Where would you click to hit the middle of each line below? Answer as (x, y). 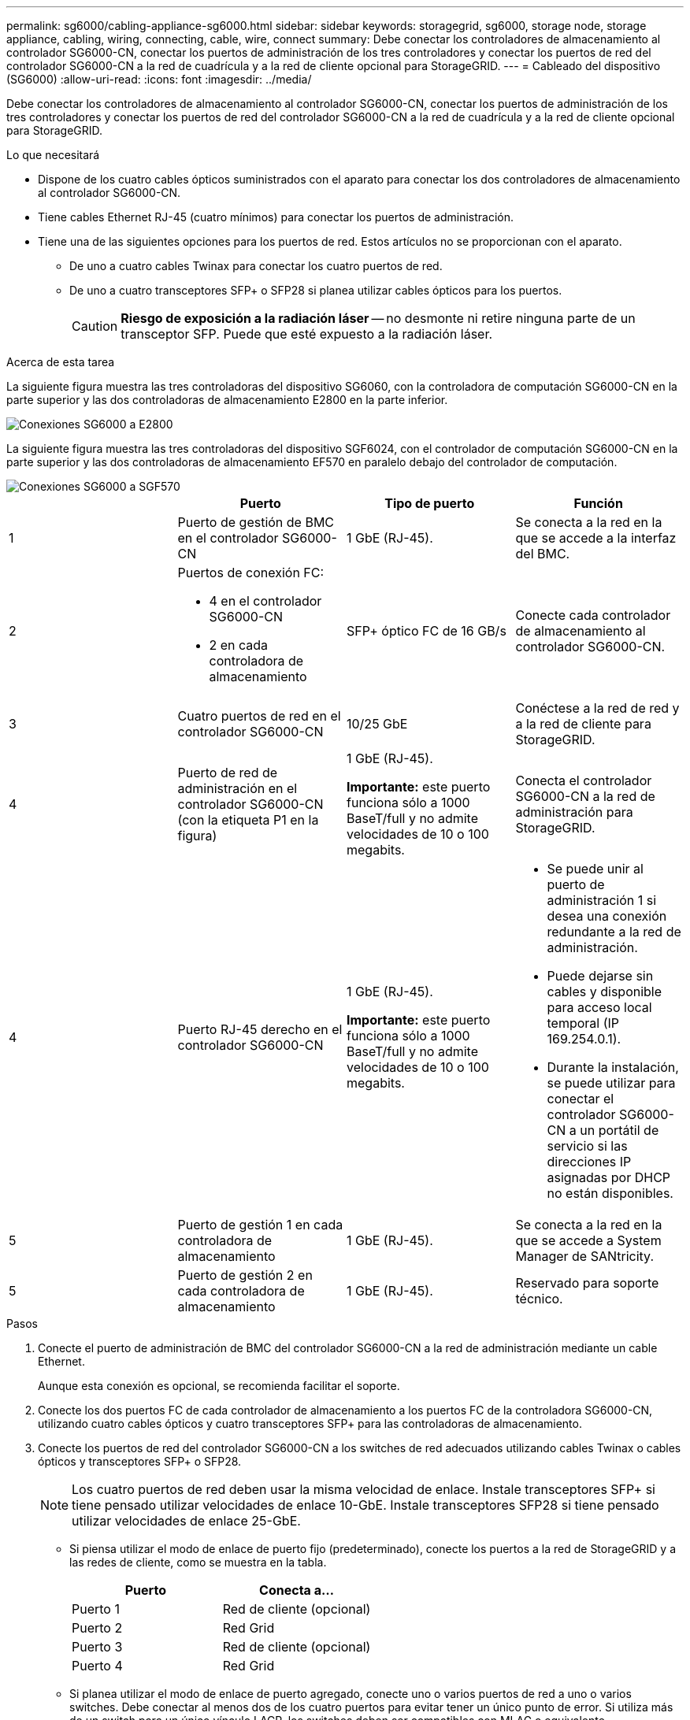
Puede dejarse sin (600, 976)
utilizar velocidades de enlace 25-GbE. (186, 1521)
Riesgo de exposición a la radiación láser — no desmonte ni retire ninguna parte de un (378, 318)
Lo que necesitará (53, 155)
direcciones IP (589, 1162)
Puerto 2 (97, 1628)
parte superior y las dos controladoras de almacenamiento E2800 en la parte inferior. (227, 400)
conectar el (581, 1099)
